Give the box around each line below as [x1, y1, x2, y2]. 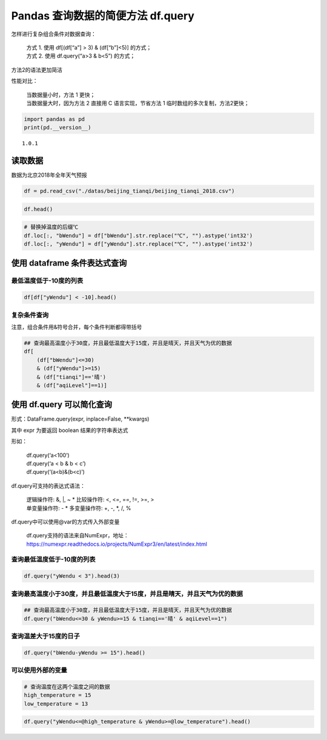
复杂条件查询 [11, 310, 49, 319]
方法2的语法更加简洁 [11, 66, 63, 73]
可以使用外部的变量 [11, 666, 68, 675]
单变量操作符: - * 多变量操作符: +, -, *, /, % [26, 504, 131, 511]
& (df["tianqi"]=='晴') [36, 373, 106, 381]
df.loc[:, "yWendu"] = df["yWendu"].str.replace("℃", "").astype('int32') [24, 241, 253, 247]
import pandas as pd [24, 116, 85, 122]
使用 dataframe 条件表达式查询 [11, 258, 127, 269]
